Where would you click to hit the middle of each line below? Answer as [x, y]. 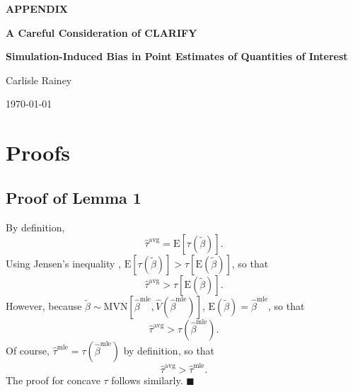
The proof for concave [53, 380]
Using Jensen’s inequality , [64, 264]
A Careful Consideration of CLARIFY [102, 32]
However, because [44, 306]
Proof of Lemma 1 [74, 197]
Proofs [38, 152]
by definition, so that [169, 351]
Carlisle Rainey [39, 80]
